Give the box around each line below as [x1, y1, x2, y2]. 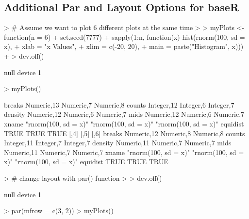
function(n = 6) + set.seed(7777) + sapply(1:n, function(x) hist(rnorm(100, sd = [4, 31, 245, 42]
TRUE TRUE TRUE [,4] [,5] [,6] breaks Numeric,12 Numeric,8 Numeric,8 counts [4, 128, 245, 138]
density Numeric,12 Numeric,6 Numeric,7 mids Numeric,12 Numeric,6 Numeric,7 [4, 109, 245, 119]
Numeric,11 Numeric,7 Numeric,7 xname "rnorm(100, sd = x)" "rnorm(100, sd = [4, 147, 244, 157]
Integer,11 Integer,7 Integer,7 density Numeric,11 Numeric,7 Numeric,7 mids [4, 138, 232, 148]
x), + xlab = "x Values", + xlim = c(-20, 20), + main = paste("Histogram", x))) [4, 41, 244, 51]
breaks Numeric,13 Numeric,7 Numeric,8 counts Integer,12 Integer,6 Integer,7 [4, 99, 234, 109]
